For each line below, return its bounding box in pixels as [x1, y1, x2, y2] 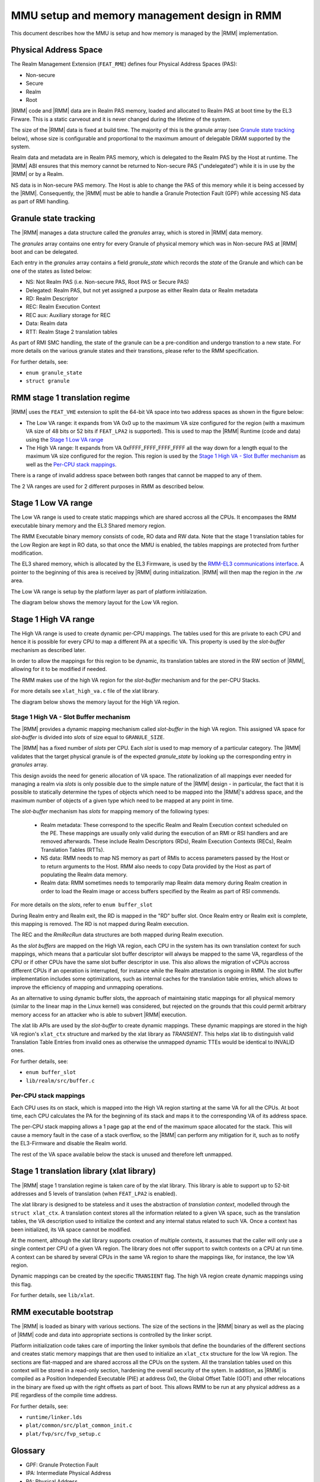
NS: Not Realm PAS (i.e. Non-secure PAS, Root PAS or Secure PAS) [25, 279, 190, 286]
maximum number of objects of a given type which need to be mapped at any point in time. [11, 797, 234, 804]
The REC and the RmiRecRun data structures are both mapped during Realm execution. [11, 931, 224, 938]
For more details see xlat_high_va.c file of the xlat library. [11, 688, 159, 695]
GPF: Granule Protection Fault [25, 1461, 99, 1468]
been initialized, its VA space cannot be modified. [11, 1226, 132, 1233]
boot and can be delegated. [11, 248, 79, 255]
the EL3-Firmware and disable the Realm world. [11, 1140, 127, 1147]
